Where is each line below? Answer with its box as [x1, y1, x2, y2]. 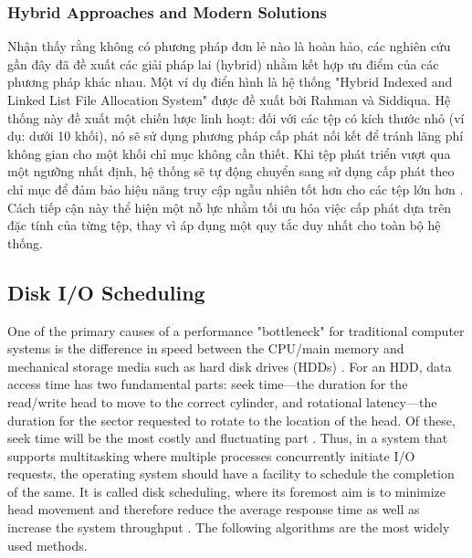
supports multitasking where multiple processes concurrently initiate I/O [7, 446, 415, 465]
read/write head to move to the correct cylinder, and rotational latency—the [7, 392, 437, 411]
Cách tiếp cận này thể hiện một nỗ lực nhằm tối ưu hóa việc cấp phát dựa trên [7, 197, 452, 216]
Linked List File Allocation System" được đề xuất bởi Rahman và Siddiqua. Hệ [7, 90, 451, 109]
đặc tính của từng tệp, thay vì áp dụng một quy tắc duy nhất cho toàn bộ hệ [7, 216, 441, 235]
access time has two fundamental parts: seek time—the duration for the [7, 374, 408, 394]
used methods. [7, 535, 88, 554]
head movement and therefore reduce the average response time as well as [7, 500, 420, 519]
